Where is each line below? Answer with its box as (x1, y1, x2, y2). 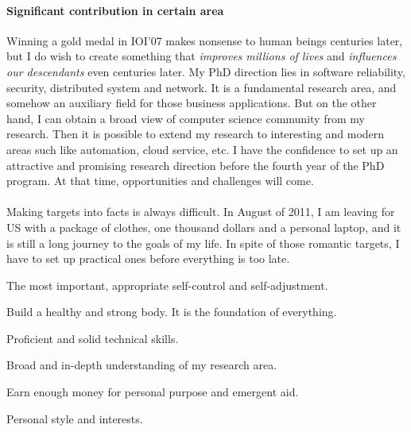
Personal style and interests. (6, 410, 143, 426)
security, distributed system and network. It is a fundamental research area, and (6, 79, 397, 95)
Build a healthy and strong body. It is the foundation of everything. (6, 303, 337, 320)
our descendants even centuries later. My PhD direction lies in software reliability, (6, 63, 405, 79)
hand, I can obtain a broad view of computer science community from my (6, 110, 365, 126)
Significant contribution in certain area (6, 2, 224, 18)
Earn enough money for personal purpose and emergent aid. (6, 384, 299, 400)
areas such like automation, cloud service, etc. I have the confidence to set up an (6, 141, 398, 157)
